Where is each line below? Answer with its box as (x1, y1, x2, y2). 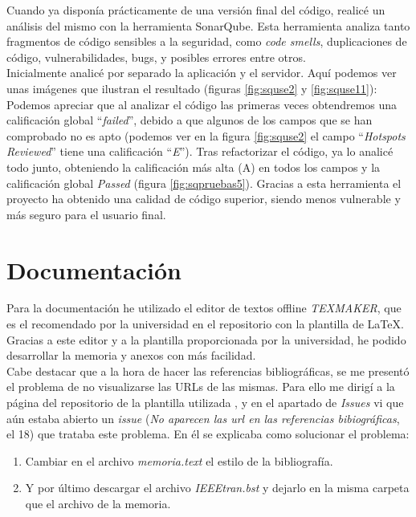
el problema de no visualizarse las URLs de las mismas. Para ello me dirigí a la (6, 378, 395, 395)
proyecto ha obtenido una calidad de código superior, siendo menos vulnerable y (6, 190, 401, 207)
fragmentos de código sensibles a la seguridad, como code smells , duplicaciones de (6, 33, 407, 50)
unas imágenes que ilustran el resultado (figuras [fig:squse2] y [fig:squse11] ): (6, 79, 377, 96)
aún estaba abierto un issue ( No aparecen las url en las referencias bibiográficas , (6, 409, 400, 426)
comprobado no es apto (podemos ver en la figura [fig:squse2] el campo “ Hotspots (6, 127, 406, 144)
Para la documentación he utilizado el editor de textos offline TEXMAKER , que (6, 299, 402, 316)
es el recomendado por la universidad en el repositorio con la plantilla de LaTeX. (6, 315, 404, 332)
